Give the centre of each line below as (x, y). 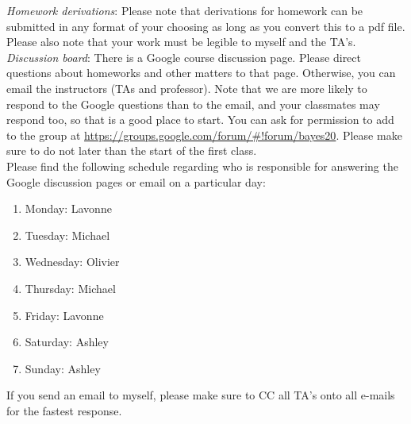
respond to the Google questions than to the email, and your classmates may (193, 104)
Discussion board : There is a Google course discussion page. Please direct (184, 57)
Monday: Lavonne (68, 208)
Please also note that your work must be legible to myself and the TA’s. (181, 42)
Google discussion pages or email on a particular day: (136, 181)
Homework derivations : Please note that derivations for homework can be (185, 10)
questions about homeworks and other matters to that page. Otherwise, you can (201, 73)
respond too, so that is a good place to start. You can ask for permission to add (200, 119)
